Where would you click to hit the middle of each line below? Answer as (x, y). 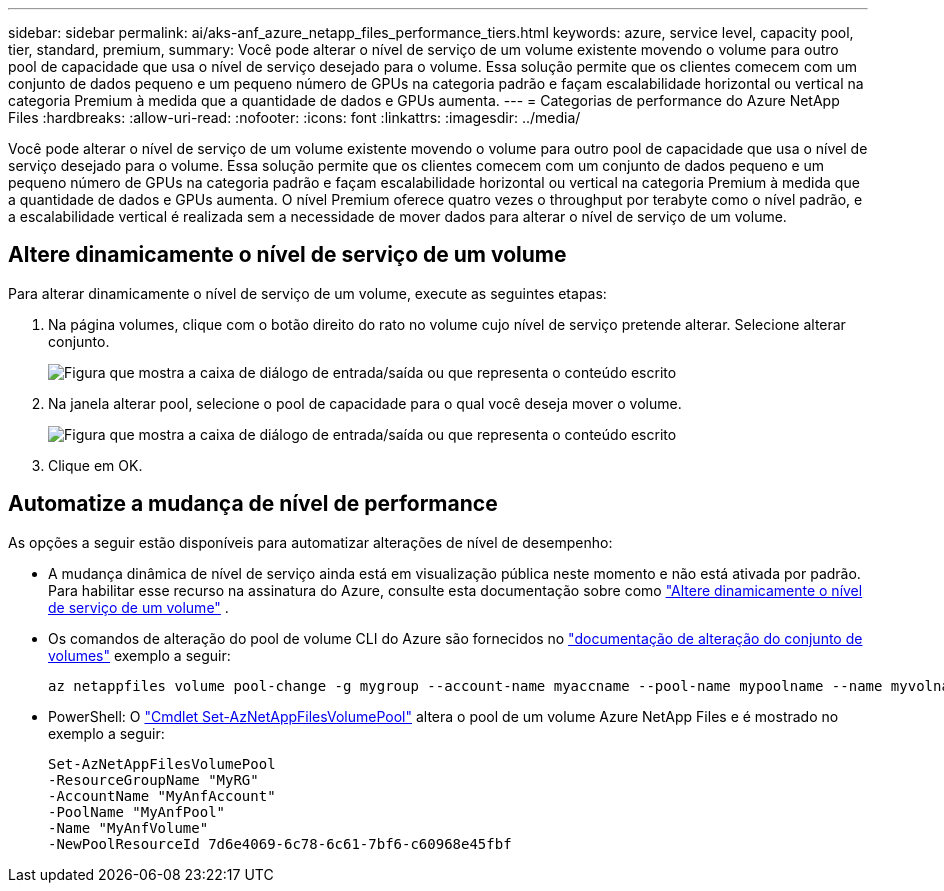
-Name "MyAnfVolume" (128, 827)
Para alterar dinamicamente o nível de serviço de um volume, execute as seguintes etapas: (307, 293)
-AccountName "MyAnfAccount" (162, 795)
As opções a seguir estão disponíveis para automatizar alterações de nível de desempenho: (310, 542)
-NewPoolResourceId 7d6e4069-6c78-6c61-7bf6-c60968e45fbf (280, 843)
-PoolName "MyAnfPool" (137, 811)
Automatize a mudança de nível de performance (253, 504)
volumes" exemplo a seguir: (139, 655)
